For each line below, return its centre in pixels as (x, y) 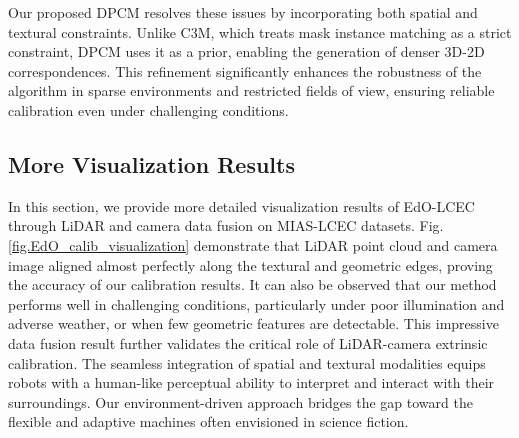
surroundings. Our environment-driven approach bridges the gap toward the (240, 401)
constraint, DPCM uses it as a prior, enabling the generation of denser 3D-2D (246, 51)
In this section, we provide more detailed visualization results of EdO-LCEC (241, 205)
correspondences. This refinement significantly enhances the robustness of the (245, 70)
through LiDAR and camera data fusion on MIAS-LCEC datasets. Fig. (226, 225)
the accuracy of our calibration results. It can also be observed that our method (252, 284)
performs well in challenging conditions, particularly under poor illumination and (256, 303)
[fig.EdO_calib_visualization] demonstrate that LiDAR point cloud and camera (253, 244)
